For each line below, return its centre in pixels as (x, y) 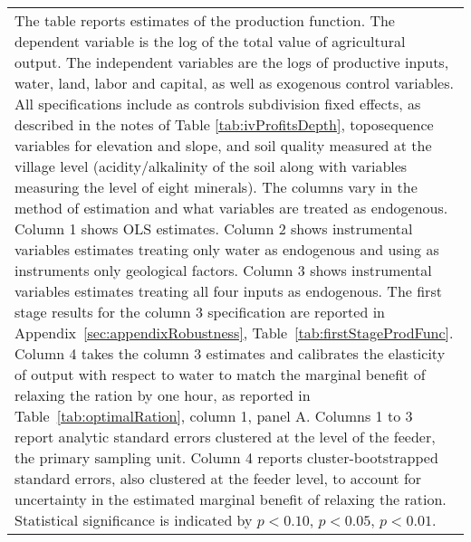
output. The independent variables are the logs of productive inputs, (232, 62)
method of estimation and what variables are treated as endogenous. (231, 208)
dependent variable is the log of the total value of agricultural (210, 41)
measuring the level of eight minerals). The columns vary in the (216, 187)
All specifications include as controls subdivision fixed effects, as (218, 104)
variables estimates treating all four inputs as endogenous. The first (228, 291)
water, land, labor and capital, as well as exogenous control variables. (234, 83)
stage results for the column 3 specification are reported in (200, 312)
